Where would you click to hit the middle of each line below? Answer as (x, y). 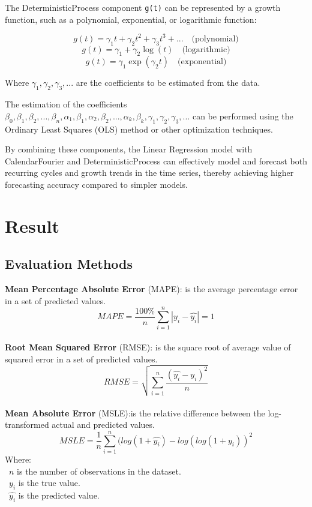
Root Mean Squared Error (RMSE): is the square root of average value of (148, 346)
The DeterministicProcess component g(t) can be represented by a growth (143, 7)
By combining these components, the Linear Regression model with (129, 149)
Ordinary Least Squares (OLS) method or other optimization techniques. (139, 129)
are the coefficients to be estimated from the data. (168, 82)
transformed (27, 424)
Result (32, 225)
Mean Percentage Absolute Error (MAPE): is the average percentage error (151, 289)
